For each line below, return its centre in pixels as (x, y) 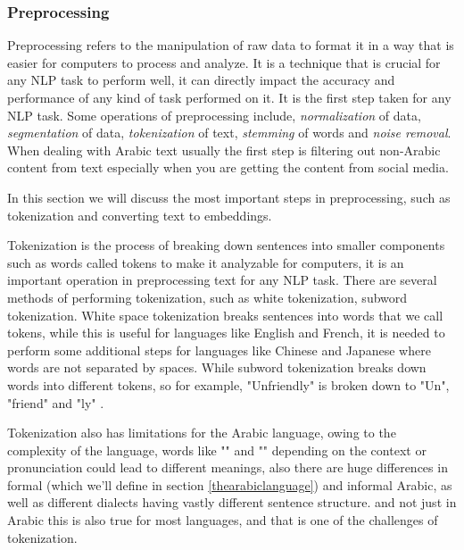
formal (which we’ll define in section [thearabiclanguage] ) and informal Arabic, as (230, 484)
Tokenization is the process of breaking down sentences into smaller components (226, 245)
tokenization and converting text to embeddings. (140, 215)
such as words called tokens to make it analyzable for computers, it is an (206, 262)
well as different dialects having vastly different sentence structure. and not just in (232, 502)
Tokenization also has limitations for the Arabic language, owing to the (202, 433)
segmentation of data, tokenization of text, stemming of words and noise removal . (229, 133)
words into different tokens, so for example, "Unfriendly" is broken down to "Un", (228, 384)
